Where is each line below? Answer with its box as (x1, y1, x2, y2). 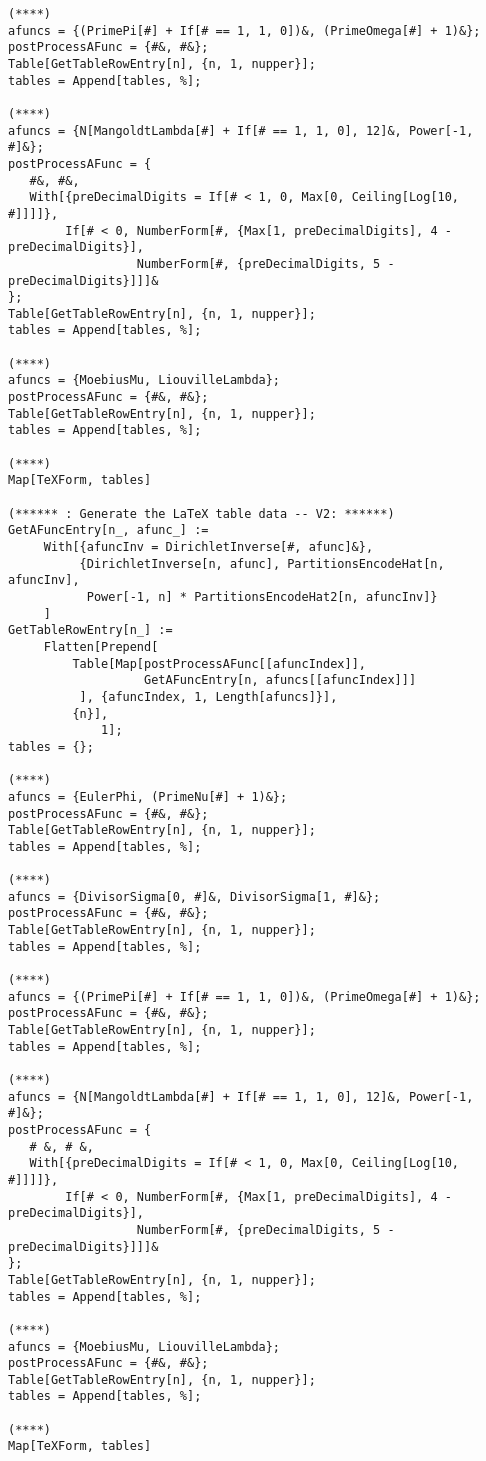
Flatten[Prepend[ (43, 639, 159, 654)
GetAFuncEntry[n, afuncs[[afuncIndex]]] (144, 673, 417, 688)
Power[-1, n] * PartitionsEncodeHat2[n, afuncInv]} (86, 589, 438, 604)
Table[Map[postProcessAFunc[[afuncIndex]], (72, 656, 366, 671)
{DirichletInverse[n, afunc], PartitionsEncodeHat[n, (79, 556, 445, 571)
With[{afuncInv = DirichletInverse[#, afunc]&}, (43, 540, 374, 554)
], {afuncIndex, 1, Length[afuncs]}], (79, 689, 338, 704)
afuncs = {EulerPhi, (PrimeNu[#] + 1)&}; (8, 789, 288, 804)
